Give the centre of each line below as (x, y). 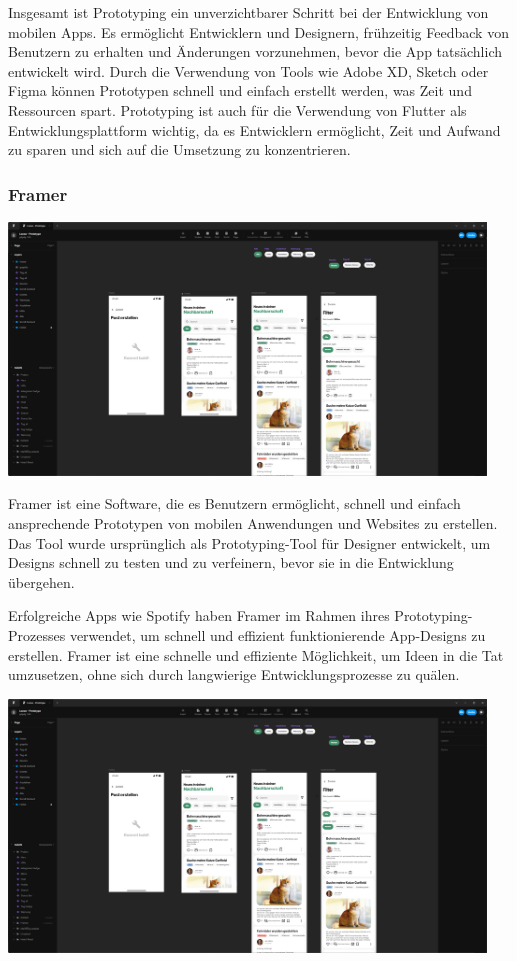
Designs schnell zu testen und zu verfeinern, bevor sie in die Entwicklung (231, 562)
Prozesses (37, 635)
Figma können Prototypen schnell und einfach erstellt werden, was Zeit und (240, 90)
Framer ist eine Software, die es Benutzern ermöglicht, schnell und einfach (234, 503)
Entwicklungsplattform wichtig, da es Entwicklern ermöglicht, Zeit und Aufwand (254, 129)
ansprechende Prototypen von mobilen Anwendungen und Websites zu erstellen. (253, 523)
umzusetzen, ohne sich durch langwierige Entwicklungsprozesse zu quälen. (234, 674)
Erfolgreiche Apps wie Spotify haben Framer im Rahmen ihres (199, 615)
